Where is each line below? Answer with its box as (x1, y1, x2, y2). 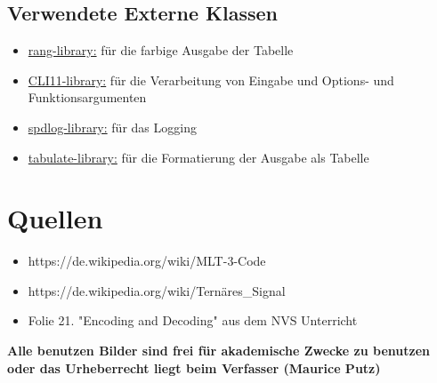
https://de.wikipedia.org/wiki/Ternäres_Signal (28, 281, 286, 299)
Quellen (7, 200, 103, 236)
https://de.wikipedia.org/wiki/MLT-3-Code (28, 251, 266, 270)
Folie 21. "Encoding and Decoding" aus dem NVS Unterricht (28, 311, 358, 330)
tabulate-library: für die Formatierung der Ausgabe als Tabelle (28, 148, 369, 166)
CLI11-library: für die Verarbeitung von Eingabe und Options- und (28, 70, 394, 89)
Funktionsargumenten (28, 88, 147, 107)
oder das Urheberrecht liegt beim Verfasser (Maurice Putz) (7, 358, 381, 377)
